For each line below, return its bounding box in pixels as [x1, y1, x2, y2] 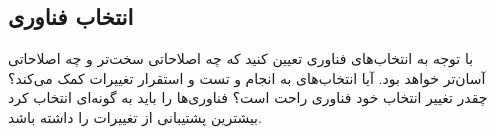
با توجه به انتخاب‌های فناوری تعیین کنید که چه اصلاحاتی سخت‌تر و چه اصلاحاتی [8, 48, 474, 69]
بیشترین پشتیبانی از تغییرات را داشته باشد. [8, 106, 262, 127]
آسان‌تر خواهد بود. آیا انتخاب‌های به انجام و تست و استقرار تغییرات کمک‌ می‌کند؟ [8, 67, 486, 88]
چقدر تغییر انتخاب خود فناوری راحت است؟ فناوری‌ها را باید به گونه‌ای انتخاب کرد [8, 87, 488, 108]
